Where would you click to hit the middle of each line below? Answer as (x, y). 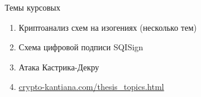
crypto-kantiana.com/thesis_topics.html (91, 87)
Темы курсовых (33, 7)
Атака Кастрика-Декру (59, 67)
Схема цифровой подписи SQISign (81, 47)
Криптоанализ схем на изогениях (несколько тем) (108, 27)
